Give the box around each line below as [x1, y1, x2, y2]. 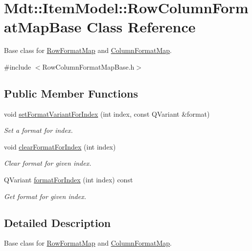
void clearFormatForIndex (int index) [4, 141, 116, 151]
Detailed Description [4, 215, 111, 230]
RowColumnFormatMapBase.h [42, 61, 135, 72]
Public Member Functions [4, 85, 138, 100]
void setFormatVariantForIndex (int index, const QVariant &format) [4, 108, 210, 119]
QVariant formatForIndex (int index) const [4, 175, 133, 185]
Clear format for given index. [4, 158, 92, 168]
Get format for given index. [4, 191, 86, 201]
